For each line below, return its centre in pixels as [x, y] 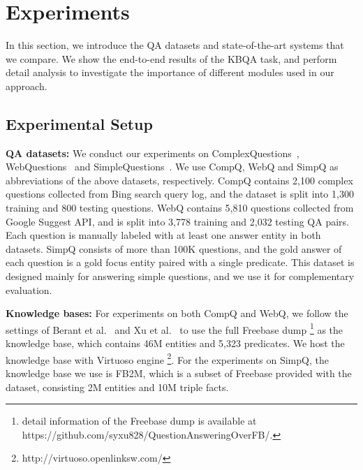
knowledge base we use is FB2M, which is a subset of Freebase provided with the [179, 373]
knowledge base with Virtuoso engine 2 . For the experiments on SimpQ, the [167, 358]
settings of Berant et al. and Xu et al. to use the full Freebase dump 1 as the [175, 328]
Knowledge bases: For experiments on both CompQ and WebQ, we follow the [177, 313]
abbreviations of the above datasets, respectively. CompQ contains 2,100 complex [179, 180]
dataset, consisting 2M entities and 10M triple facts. [117, 387]
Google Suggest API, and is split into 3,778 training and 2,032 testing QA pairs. [177, 221]
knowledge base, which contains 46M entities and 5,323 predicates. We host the [175, 343]
